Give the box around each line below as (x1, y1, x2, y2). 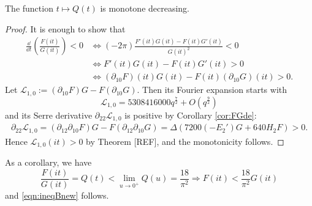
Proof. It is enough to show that (5, 22, 126, 35)
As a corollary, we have (5, 156, 92, 168)
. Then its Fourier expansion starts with (137, 83, 287, 96)
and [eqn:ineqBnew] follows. (5, 188, 109, 201)
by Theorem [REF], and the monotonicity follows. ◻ (86, 134, 284, 147)
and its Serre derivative (5, 108, 93, 121)
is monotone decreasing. (100, 2, 190, 14)
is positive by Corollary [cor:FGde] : (124, 108, 257, 121)
